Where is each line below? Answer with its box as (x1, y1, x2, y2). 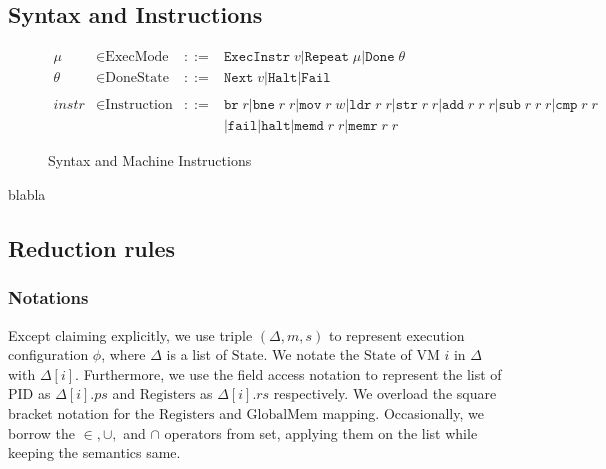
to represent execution (328, 324, 465, 345)
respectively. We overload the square (273, 383, 497, 404)
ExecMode (105, 50, 169, 65)
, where (101, 344, 146, 365)
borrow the (8, 422, 75, 443)
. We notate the (263, 344, 360, 365)
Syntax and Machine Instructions (48, 150, 252, 171)
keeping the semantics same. (8, 442, 181, 463)
